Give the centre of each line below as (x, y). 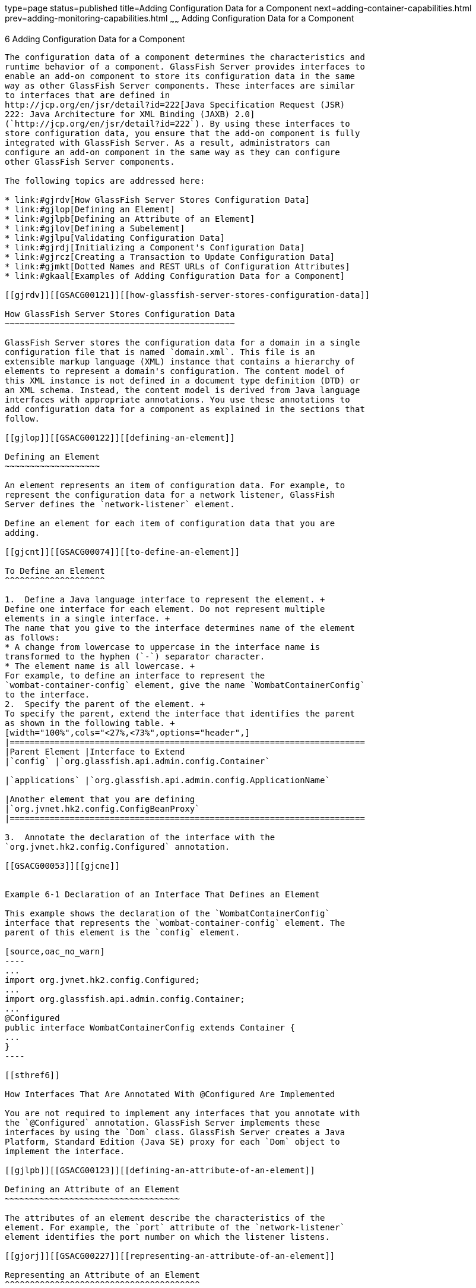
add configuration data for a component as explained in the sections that (185, 409)
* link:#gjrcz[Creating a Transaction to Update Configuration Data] (170, 257)
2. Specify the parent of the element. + (105, 704)
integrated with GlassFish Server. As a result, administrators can (167, 142)
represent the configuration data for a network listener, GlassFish (170, 494)
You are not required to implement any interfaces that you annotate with (183, 1113)
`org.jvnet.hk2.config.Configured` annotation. (118, 846)
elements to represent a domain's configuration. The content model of (175, 371)
